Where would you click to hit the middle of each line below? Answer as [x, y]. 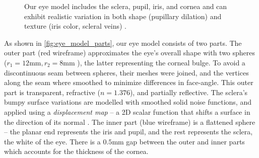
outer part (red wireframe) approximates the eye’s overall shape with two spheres [130, 53]
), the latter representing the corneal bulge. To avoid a [161, 62]
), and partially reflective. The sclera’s [189, 92]
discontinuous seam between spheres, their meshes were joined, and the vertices [126, 72]
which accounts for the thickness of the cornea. [76, 151]
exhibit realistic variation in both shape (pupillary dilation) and [123, 16]
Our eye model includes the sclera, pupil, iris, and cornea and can [126, 6]
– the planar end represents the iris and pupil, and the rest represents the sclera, [128, 132]
